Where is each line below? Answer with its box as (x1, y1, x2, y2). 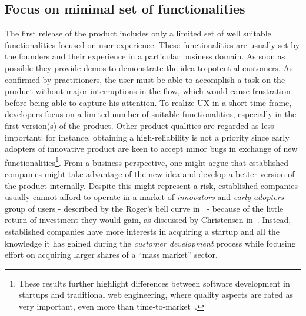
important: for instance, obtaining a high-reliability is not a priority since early (5, 131, 290, 143)
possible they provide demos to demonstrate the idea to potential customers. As (5, 61, 293, 74)
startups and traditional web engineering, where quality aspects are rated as (18, 288, 293, 301)
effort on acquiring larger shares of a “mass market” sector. (5, 248, 218, 261)
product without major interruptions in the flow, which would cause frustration (5, 85, 291, 97)
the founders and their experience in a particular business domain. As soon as (5, 50, 285, 62)
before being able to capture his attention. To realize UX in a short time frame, (5, 96, 292, 108)
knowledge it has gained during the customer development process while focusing (5, 237, 296, 249)
